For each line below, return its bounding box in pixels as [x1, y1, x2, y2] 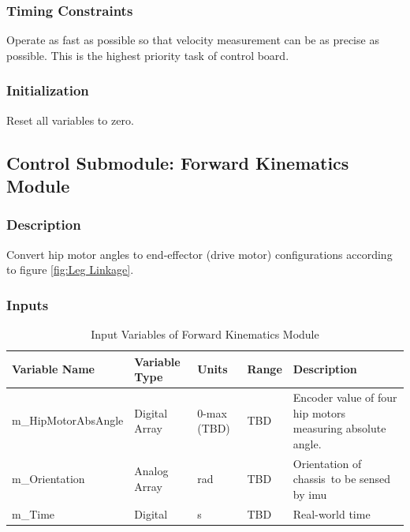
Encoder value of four [293, 389, 397, 406]
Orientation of [293, 455, 362, 471]
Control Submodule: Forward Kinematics [6, 150, 349, 174]
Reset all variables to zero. [6, 111, 134, 128]
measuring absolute [293, 420, 386, 436]
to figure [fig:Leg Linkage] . [6, 261, 134, 278]
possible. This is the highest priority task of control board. [6, 47, 289, 63]
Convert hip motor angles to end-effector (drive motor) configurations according [6, 245, 393, 262]
